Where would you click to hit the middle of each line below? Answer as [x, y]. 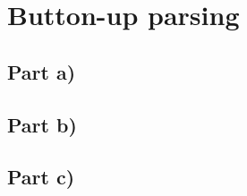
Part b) [42, 124]
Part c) [41, 177]
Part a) [42, 71]
